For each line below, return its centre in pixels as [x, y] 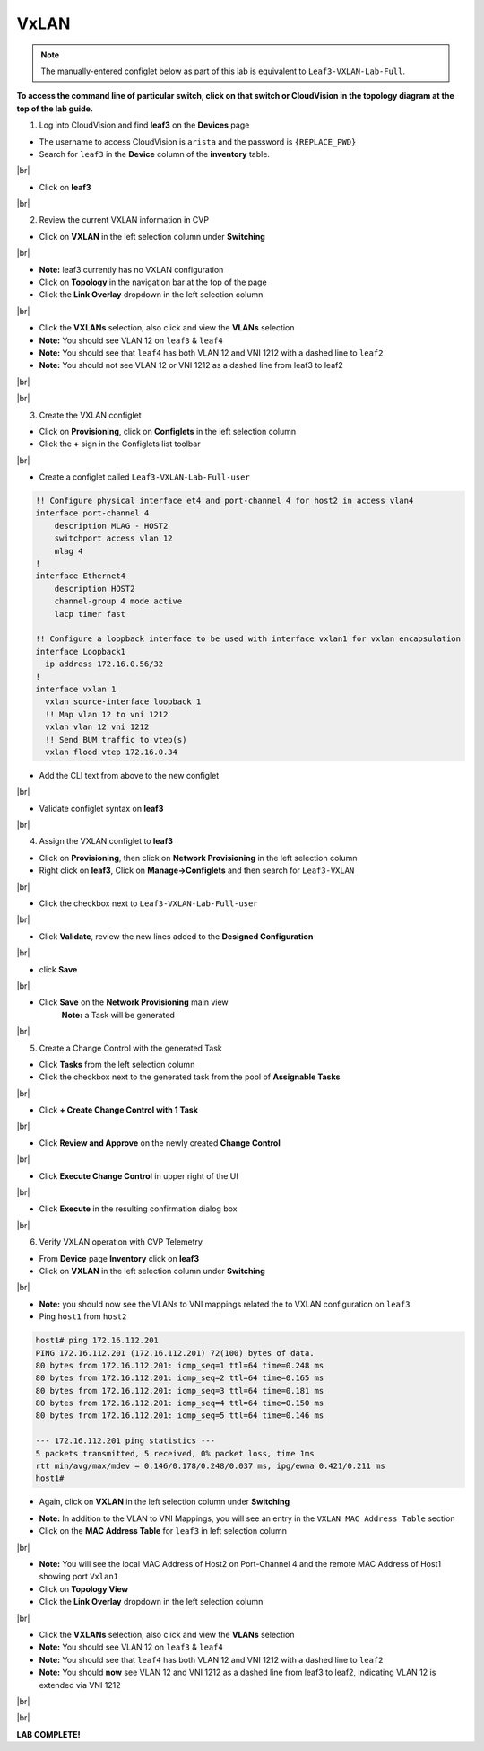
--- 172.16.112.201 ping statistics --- [125, 1441]
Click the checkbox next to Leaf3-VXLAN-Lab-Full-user [148, 903]
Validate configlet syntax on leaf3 [101, 808]
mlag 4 [69, 551]
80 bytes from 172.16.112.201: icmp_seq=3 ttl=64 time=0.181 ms [180, 1390]
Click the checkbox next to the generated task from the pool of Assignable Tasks [190, 1077]
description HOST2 [95, 589]
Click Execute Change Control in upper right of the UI [139, 1175]
